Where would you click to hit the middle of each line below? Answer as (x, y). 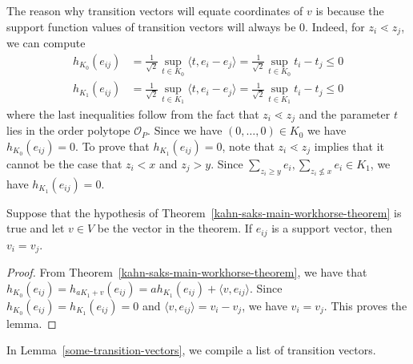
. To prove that (112, 146)
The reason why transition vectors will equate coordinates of (155, 10)
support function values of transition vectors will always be (151, 26)
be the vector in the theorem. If (175, 228)
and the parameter (345, 113)
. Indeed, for (335, 26)
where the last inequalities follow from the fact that (133, 113)
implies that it (349, 146)
